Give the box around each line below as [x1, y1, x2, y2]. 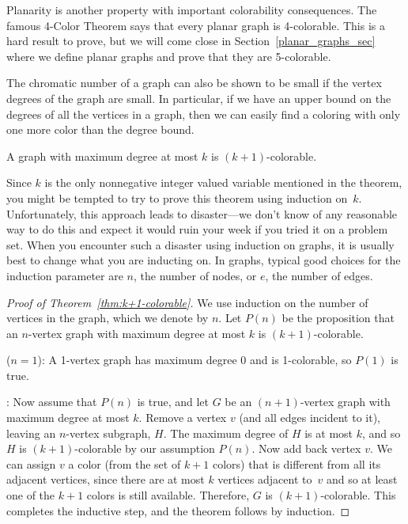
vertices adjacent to [217, 471, 312, 488]
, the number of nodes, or [133, 267, 257, 283]
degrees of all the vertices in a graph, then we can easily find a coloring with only [6, 105, 401, 122]
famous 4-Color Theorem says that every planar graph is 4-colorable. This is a [6, 17, 385, 33]
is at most [304, 424, 353, 441]
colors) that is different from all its [212, 455, 381, 472]
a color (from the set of [68, 455, 181, 472]
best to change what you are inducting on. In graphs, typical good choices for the [6, 252, 401, 268]
